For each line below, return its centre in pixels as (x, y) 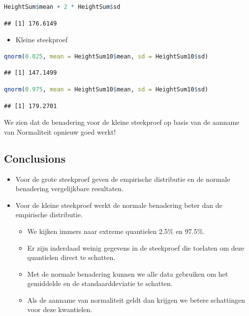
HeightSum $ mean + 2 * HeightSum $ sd (62, 7)
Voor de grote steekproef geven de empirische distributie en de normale (123, 179)
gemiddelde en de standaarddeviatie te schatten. (100, 283)
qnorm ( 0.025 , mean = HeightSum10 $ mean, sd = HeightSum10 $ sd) (106, 56)
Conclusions (35, 158)
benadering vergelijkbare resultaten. (70, 188)
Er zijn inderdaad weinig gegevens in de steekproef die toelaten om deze (136, 247)
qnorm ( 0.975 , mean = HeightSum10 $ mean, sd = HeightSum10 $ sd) (106, 89)
